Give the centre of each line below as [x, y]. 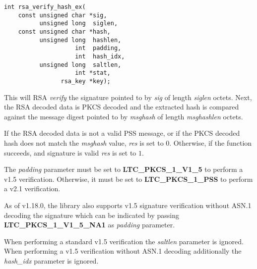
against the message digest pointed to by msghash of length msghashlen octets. [124, 116]
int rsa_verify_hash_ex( [45, 7]
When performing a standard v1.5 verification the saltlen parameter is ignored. [124, 241]
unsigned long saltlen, [80, 65]
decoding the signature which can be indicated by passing [92, 215]
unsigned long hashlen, [80, 40]
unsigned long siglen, [79, 24]
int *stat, [93, 73]
